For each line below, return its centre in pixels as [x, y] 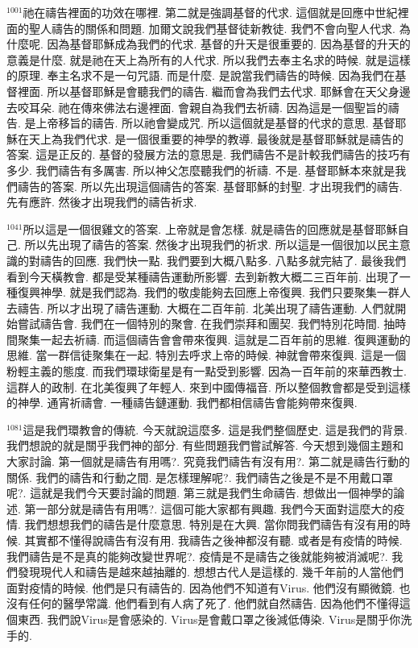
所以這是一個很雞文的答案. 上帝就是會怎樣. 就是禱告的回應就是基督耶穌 [210, 228]
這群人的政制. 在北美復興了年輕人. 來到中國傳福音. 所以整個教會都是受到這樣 [209, 386]
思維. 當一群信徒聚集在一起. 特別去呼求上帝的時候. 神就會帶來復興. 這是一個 [207, 355]
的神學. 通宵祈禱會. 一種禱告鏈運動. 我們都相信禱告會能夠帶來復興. [182, 403]
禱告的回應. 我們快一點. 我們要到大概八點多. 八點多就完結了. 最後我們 [223, 260]
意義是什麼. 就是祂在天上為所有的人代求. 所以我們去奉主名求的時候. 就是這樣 [209, 59]
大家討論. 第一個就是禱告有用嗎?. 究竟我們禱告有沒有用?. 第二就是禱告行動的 [208, 461]
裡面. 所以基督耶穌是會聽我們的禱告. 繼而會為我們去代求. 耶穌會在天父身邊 [214, 91]
